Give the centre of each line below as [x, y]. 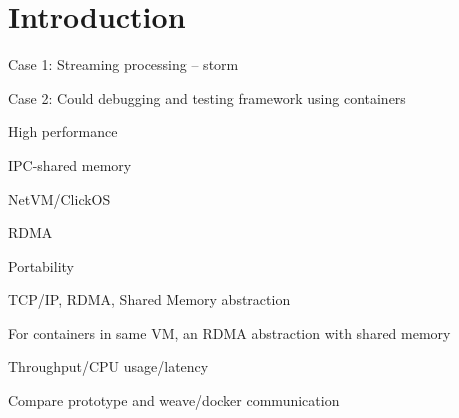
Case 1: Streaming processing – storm [123, 64]
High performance [63, 131]
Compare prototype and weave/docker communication [174, 400]
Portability [41, 265]
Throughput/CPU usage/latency [108, 366]
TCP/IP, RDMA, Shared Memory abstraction [149, 299]
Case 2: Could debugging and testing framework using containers [207, 97]
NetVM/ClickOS [59, 198]
